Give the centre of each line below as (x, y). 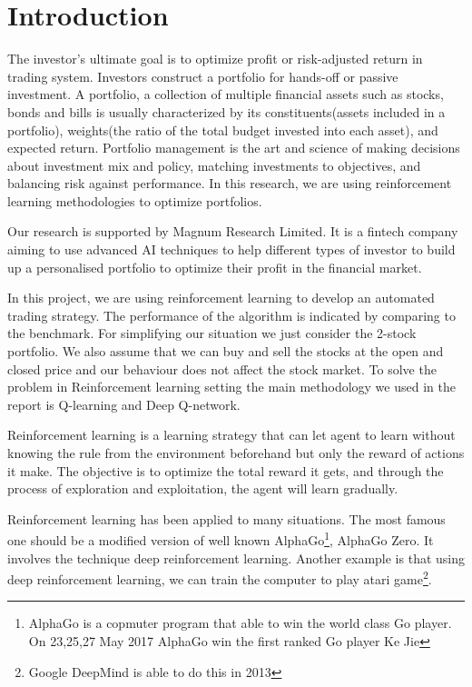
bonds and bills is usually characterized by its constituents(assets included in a (226, 111)
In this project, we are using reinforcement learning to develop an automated (221, 298)
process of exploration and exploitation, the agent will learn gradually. (203, 488)
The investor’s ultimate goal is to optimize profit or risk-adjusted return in (215, 59)
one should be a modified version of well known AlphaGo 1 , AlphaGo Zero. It (221, 539)
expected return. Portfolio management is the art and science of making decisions (234, 148)
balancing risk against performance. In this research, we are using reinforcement (230, 183)
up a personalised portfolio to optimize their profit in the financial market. (215, 267)
